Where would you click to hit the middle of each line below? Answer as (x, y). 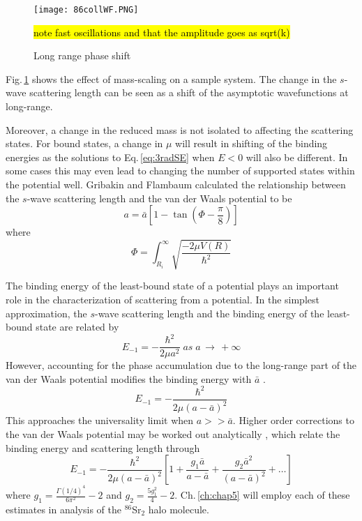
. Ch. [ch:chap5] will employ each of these (262, 495)
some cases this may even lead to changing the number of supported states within (180, 171)
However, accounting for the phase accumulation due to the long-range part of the (181, 365)
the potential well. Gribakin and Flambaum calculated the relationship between (176, 184)
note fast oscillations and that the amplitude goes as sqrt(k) (162, 32)
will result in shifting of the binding (251, 143)
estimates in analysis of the (63, 509)
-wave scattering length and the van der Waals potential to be (159, 198)
